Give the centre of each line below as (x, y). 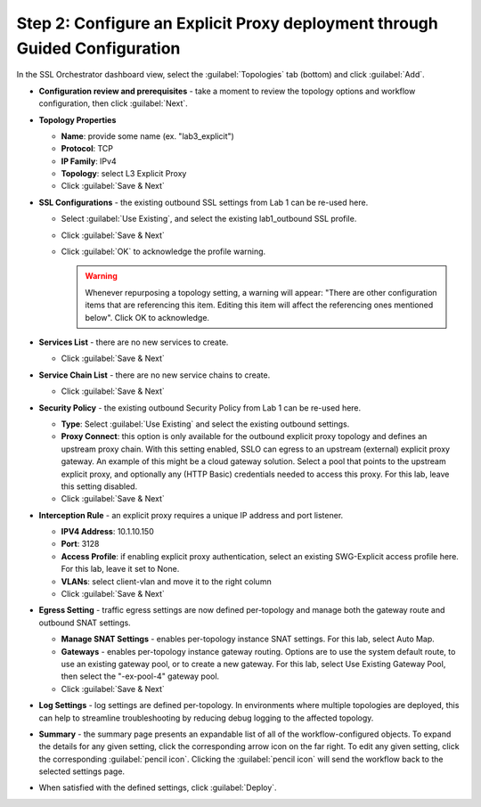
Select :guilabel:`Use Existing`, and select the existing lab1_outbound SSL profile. (209, 219)
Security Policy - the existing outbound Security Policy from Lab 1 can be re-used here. (200, 408)
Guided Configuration (98, 48)
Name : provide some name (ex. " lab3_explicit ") (148, 136)
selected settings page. (82, 771)
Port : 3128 (80, 544)
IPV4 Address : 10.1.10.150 (108, 532)
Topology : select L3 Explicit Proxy (124, 174)
